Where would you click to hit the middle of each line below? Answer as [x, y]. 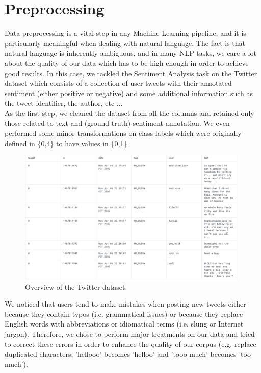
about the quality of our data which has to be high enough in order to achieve [127, 63]
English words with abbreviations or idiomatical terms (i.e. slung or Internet [124, 324]
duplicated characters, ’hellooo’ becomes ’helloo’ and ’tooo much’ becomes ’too [128, 354]
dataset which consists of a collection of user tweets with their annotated [118, 83]
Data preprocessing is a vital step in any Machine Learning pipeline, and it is [125, 33]
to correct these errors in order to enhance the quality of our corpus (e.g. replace [130, 344]
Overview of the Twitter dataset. [76, 286]
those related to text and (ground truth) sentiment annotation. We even [117, 123]
